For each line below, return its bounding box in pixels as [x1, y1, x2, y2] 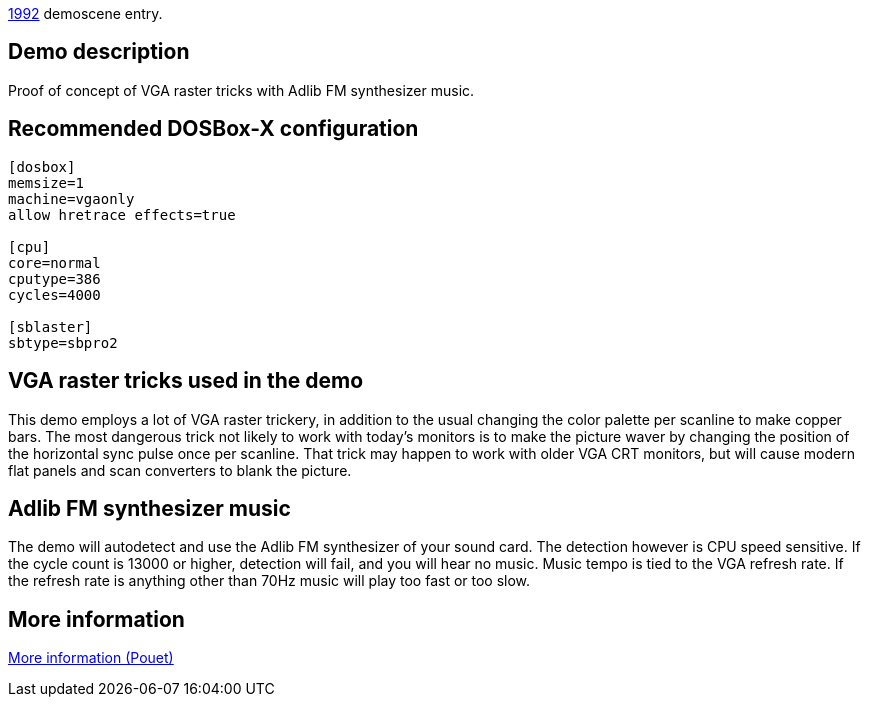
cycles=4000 [8, 286, 101, 303]
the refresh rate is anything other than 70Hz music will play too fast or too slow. [8, 572, 531, 590]
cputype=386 [8, 270, 101, 287]
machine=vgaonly [8, 190, 135, 207]
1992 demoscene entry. [8, 5, 163, 22]
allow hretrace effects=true [8, 206, 236, 223]
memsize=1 [8, 174, 84, 191]
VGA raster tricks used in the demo [8, 368, 364, 394]
